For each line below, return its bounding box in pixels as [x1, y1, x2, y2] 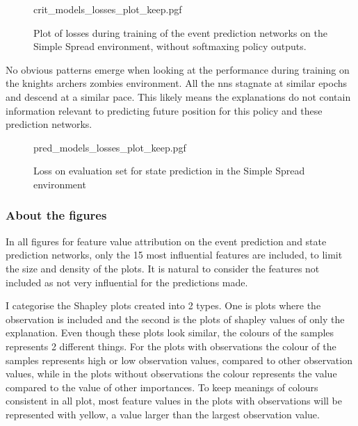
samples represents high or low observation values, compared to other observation [6, 352, 352, 367]
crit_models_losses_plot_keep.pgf [33, 2, 182, 16]
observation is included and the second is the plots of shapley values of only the [6, 311, 345, 326]
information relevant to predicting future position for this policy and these [6, 103, 323, 117]
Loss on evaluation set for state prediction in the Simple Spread [33, 163, 305, 178]
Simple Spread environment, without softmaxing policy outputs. [33, 39, 307, 54]
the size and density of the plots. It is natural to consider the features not [6, 261, 320, 275]
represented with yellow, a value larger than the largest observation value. [6, 407, 320, 421]
